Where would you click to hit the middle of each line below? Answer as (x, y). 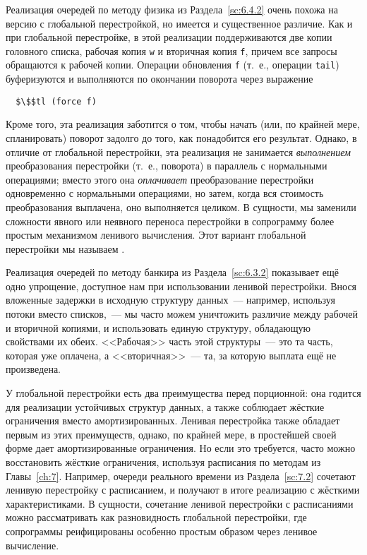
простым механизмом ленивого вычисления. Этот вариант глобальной (156, 235)
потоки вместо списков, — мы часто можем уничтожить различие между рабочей (182, 314)
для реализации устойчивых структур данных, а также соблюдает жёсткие (165, 406)
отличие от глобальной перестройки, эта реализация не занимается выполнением (178, 151)
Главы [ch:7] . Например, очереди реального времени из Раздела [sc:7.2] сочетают (181, 476)
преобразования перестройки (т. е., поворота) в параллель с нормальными (167, 166)
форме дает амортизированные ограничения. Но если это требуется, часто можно (181, 448)
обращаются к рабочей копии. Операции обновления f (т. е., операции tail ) (173, 65)
